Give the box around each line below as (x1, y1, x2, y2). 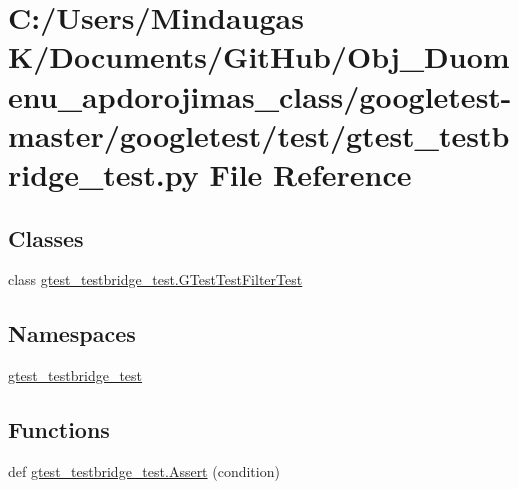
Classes (8, 222, 84, 253)
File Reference (209, 153, 412, 194)
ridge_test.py (8, 153, 199, 194)
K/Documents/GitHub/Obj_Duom (8, 36, 510, 77)
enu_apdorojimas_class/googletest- (8, 75, 512, 116)
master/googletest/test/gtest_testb (8, 114, 510, 155)
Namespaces (8, 318, 136, 349)
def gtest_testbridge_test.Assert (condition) (8, 460, 280, 481)
